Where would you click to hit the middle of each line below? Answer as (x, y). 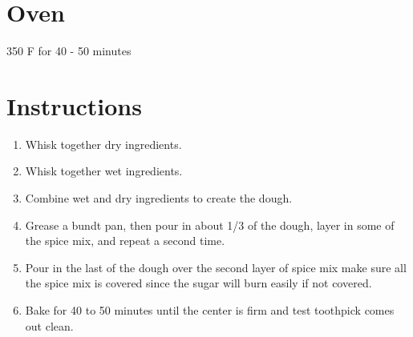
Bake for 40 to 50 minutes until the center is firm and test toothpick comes (210, 310)
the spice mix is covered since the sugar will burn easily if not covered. (198, 283)
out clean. (49, 325)
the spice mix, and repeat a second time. (125, 241)
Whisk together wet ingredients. (104, 171)
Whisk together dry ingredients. (103, 144)
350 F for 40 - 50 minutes (69, 51)
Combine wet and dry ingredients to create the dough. (159, 198)
